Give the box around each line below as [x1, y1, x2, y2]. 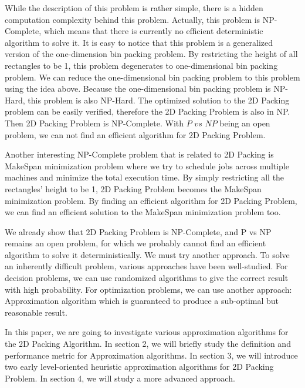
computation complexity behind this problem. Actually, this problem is [5, 13, 260, 25]
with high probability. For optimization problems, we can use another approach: [5, 283, 292, 295]
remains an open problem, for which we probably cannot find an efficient [5, 237, 266, 249]
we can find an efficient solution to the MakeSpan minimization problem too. [5, 206, 281, 218]
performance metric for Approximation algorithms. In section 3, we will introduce [5, 349, 298, 361]
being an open [219, 116, 270, 129]
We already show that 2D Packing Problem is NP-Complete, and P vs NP [5, 225, 272, 238]
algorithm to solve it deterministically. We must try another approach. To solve [5, 248, 290, 260]
